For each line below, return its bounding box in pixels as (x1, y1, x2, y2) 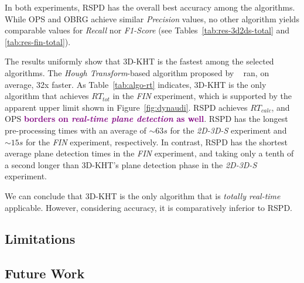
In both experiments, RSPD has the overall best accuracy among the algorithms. (5, 1, 295, 13)
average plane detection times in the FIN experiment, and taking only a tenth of (5, 147, 294, 159)
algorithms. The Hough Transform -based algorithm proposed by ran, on (5, 66, 269, 79)
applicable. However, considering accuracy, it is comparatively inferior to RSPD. (5, 201, 292, 213)
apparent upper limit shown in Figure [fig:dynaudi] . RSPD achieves (5, 101, 248, 113)
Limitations (5, 230, 76, 248)
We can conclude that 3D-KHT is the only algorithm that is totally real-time (5, 189, 281, 202)
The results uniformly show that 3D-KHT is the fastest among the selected (5, 55, 274, 67)
